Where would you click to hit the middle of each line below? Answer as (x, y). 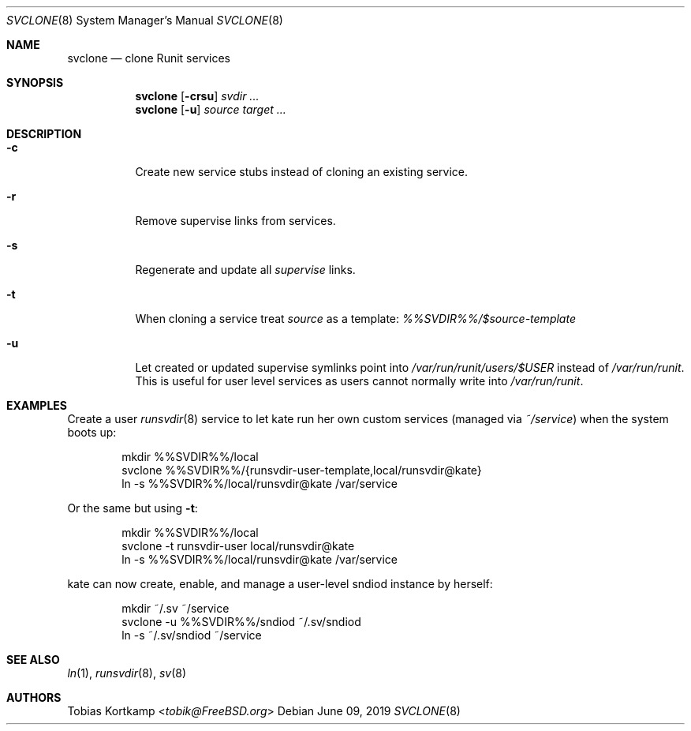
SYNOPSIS (35, 82)
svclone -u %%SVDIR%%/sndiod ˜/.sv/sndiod (241, 622)
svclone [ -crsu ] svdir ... (197, 96)
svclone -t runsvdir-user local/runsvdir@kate (238, 546)
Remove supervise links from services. (235, 221)
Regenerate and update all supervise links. (245, 270)
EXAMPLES (37, 405)
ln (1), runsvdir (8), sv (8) (127, 673)
